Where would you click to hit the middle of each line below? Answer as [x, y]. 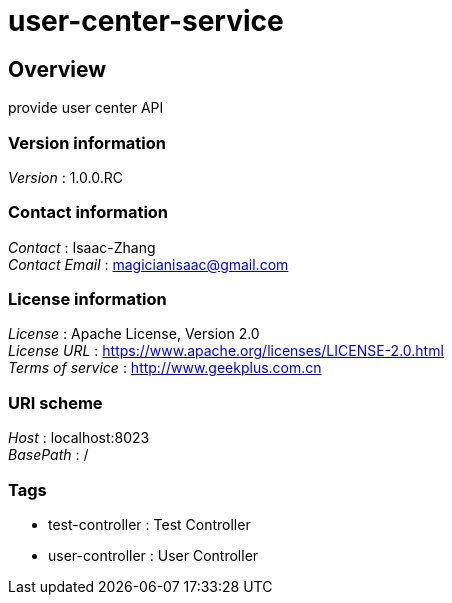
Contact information [88, 212]
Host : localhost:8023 [79, 438]
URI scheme [55, 402]
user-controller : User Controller [153, 555]
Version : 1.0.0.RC [65, 177]
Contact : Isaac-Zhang [82, 247]
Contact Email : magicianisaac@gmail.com [148, 264]
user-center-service [146, 21]
